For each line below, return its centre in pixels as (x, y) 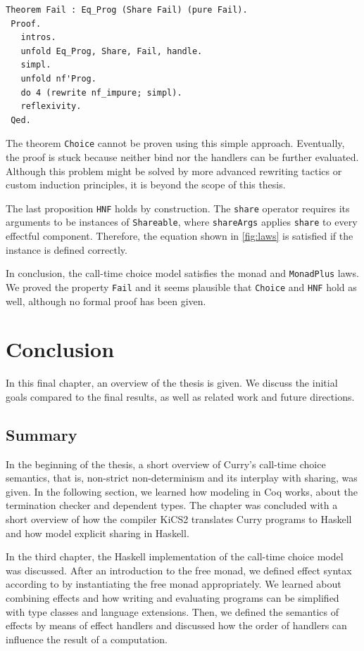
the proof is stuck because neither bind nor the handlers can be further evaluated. (182, 157)
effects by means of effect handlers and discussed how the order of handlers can (176, 625)
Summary (42, 434)
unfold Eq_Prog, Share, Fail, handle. (112, 51)
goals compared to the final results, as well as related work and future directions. (180, 396)
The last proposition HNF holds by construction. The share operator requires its (178, 208)
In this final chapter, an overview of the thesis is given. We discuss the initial (172, 383)
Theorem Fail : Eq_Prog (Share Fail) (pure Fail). (127, 10)
